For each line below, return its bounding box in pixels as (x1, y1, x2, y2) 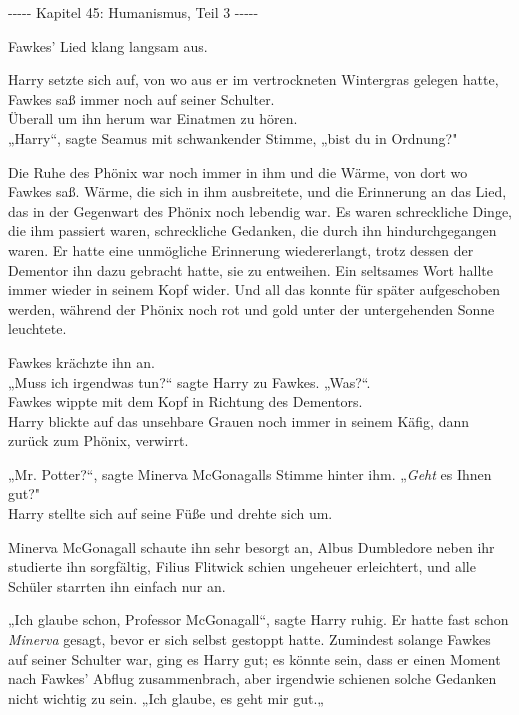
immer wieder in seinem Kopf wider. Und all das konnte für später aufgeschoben (8, 279, 501, 300)
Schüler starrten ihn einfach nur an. (8, 575, 226, 596)
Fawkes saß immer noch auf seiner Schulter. (8, 88, 275, 109)
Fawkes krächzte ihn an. (8, 351, 155, 372)
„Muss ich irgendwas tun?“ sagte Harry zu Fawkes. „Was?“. (8, 371, 371, 392)
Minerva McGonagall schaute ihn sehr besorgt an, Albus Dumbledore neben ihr (8, 536, 495, 557)
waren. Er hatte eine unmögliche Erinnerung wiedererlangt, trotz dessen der (8, 239, 474, 260)
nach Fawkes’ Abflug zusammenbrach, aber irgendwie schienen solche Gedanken (8, 668, 497, 689)
